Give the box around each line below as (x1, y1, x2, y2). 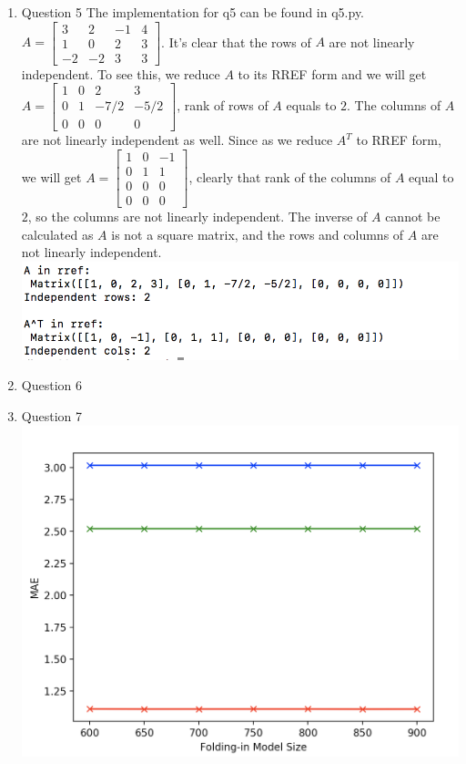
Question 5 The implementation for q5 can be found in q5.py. (21, 3, 365, 21)
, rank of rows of (177, 96, 268, 115)
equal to (409, 167, 454, 186)
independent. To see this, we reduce (21, 64, 220, 83)
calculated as (21, 224, 94, 243)
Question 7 (21, 407, 82, 426)
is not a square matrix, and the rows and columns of (111, 224, 404, 243)
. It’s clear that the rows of (161, 32, 311, 51)
